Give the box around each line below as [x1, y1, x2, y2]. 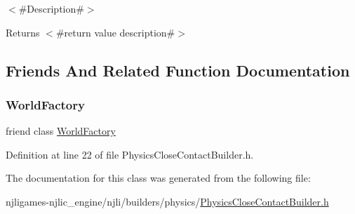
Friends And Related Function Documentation [6, 59, 350, 81]
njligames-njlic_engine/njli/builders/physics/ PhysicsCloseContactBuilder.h [6, 194, 329, 208]
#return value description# [55, 25, 175, 39]
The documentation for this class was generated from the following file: [6, 170, 311, 185]
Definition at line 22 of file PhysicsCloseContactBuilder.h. [6, 147, 254, 161]
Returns [6, 25, 40, 39]
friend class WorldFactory [6, 123, 116, 138]
